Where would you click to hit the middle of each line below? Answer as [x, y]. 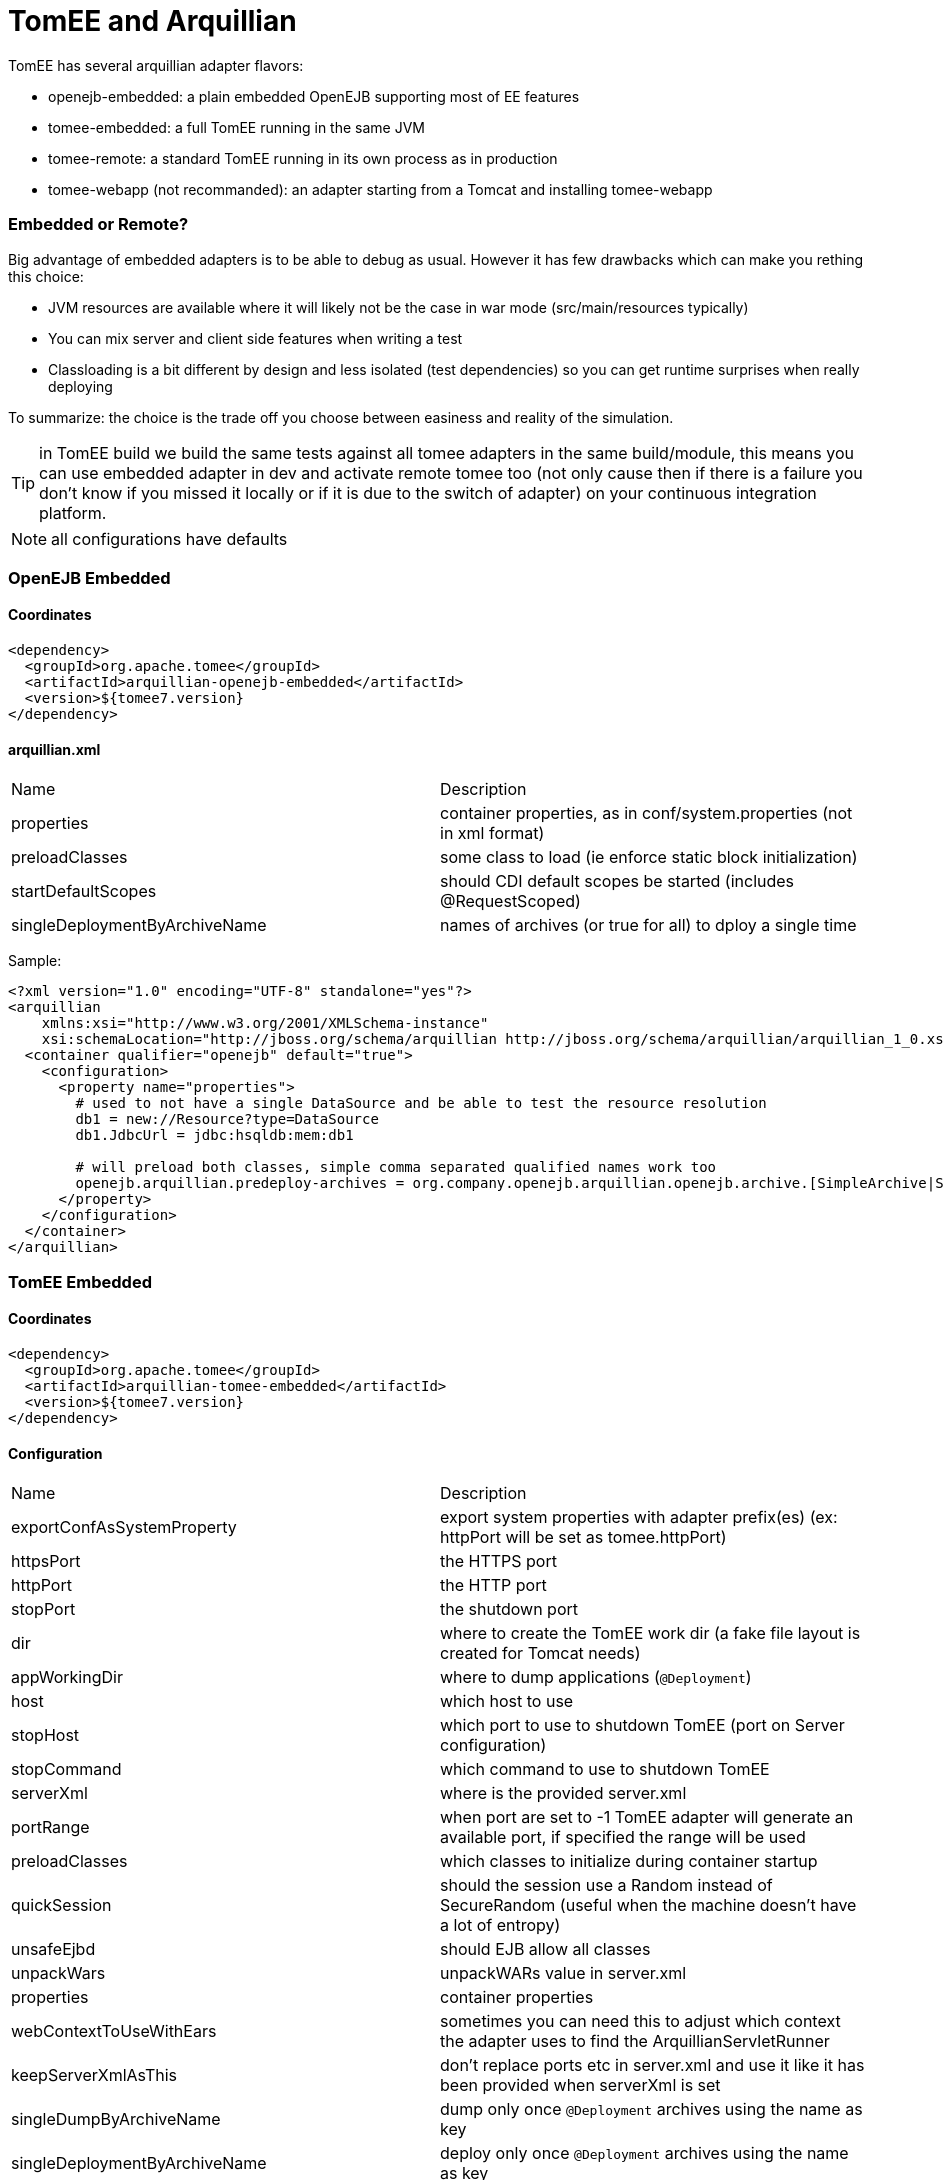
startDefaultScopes [84, 891]
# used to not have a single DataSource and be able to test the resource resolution [421, 1103]
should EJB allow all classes [545, 1949]
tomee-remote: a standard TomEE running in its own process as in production [303, 158]
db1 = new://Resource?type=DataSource [227, 1119]
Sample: [35, 961]
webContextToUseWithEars [114, 2031]
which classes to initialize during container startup [629, 1861]
